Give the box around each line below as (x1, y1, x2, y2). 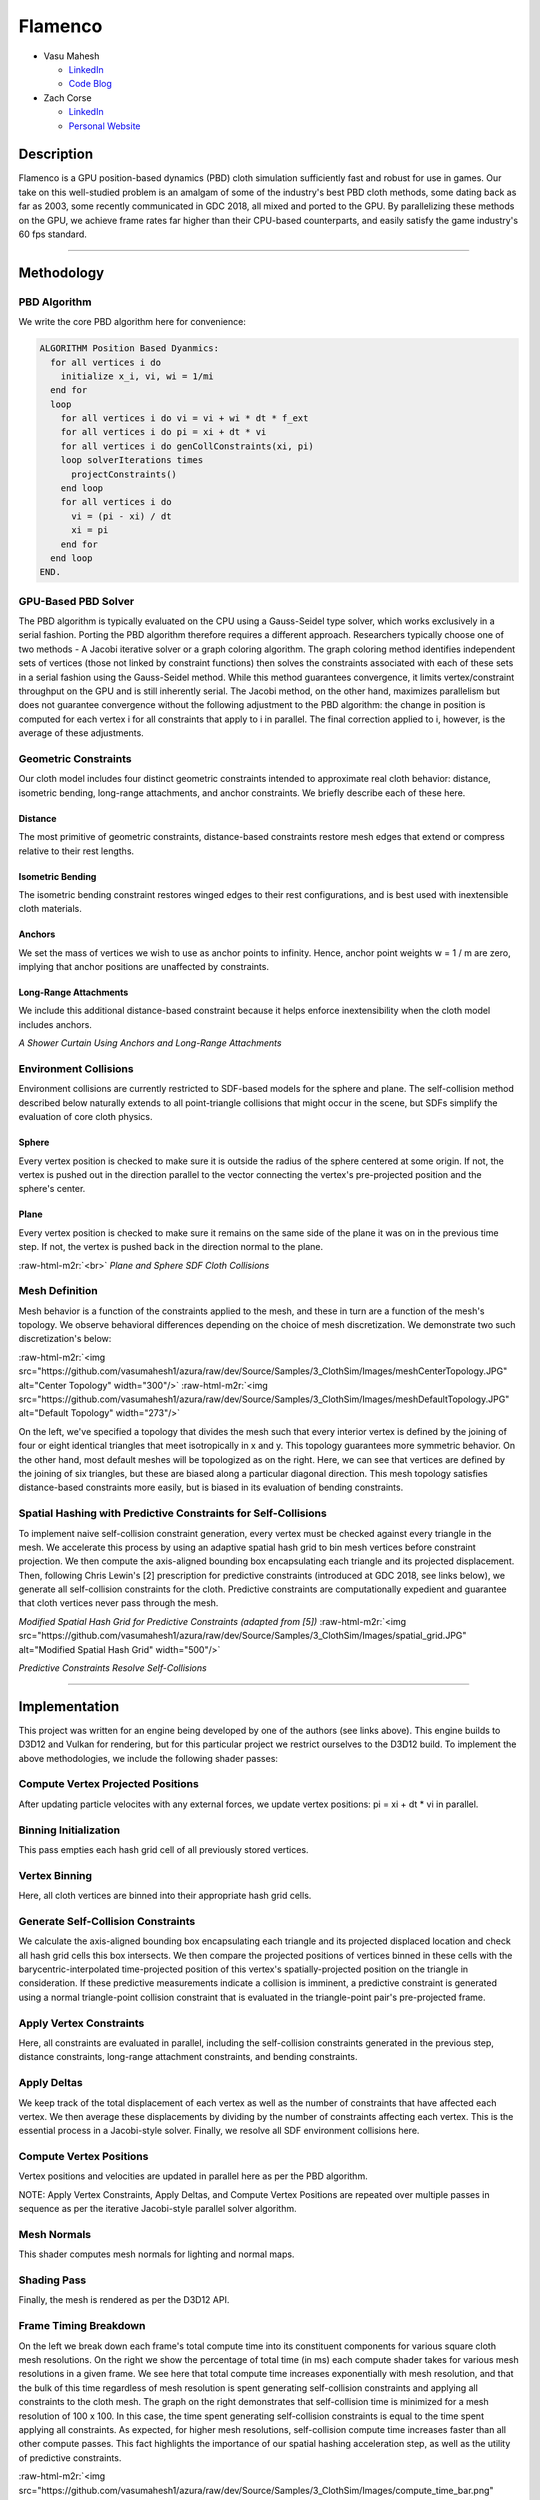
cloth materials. (18, 903, 82, 915)
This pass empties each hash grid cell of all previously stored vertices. (18, 1843, 309, 1855)
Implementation (18, 1698, 120, 1715)
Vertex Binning (18, 1868, 93, 1882)
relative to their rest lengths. (18, 845, 135, 857)
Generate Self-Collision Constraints (18, 1914, 196, 1928)
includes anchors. (18, 1018, 92, 1030)
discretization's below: (18, 1333, 112, 1345)
